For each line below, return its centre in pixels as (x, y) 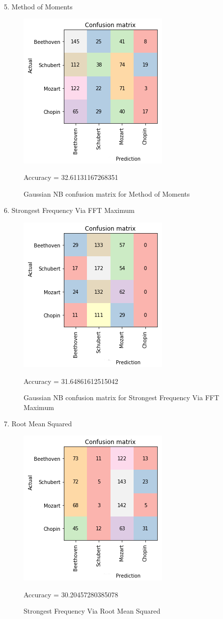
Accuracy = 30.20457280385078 (71, 594)
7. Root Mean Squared (38, 424)
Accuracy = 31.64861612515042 (71, 381)
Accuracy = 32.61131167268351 (71, 177)
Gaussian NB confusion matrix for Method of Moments (107, 193)
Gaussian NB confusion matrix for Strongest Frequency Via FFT (122, 397)
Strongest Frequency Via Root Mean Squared (92, 611)
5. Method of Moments (38, 6)
